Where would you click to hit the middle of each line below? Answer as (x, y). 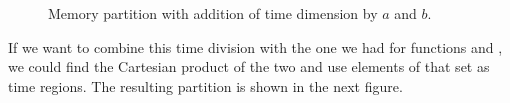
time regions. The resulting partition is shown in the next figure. (205, 85)
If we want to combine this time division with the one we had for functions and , (255, 46)
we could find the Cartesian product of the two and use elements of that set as (249, 66)
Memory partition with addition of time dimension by (213, 13)
